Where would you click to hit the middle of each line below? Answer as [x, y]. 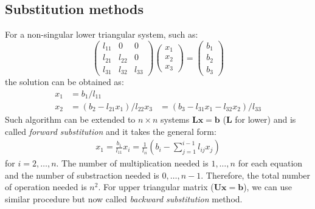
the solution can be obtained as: [64, 82]
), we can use [268, 187]
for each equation [270, 163]
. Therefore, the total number [256, 175]
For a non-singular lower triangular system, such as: [102, 34]
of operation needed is [46, 187]
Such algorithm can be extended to [70, 119]
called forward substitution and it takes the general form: [111, 131]
